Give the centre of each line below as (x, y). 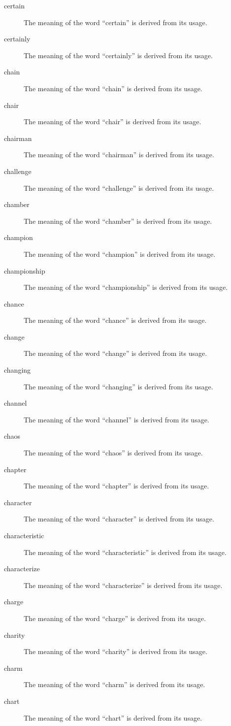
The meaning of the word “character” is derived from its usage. (119, 519)
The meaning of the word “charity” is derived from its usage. (115, 651)
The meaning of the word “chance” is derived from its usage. (115, 320)
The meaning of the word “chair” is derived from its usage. (113, 121)
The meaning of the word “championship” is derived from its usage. (126, 287)
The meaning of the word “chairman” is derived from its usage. (119, 155)
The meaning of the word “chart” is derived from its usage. (113, 717)
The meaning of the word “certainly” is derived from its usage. (118, 55)
